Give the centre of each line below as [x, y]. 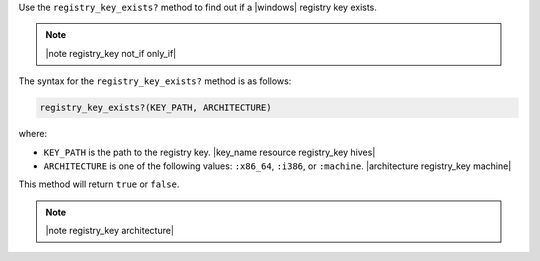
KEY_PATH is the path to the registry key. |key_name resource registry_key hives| [209, 152]
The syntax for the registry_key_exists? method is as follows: [155, 81]
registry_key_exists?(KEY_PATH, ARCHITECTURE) [155, 108]
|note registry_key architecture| [110, 231]
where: [33, 134]
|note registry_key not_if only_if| [111, 53]
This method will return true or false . [99, 184]
